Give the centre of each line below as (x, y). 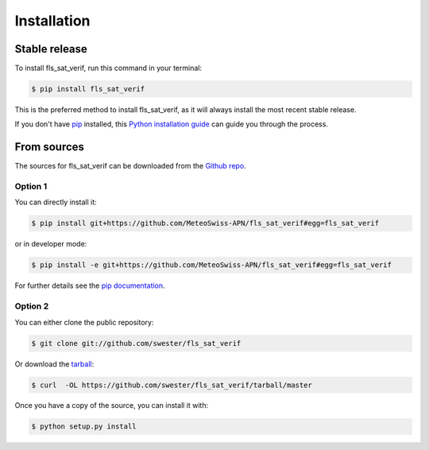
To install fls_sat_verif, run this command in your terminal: (108, 68)
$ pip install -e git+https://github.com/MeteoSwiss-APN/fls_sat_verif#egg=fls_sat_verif (212, 265)
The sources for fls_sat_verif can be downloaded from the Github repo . (130, 166)
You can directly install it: (56, 202)
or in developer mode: (51, 244)
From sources (50, 147)
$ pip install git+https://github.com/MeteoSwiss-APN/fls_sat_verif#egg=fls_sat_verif (205, 223)
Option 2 (32, 306)
